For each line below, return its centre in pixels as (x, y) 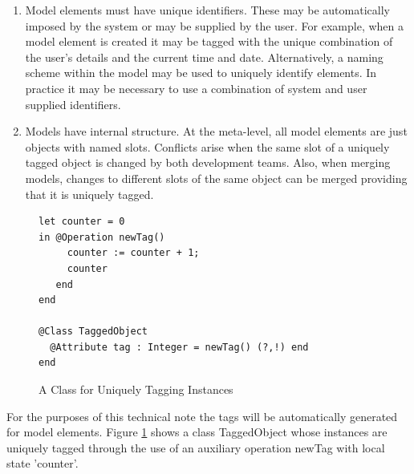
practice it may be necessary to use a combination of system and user (196, 88)
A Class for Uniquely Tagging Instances (136, 389)
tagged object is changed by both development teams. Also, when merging (208, 162)
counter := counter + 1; (133, 253)
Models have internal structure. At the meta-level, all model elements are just (216, 131)
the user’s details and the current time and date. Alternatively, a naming (204, 57)
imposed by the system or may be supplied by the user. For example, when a (215, 25)
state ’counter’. (43, 463)
